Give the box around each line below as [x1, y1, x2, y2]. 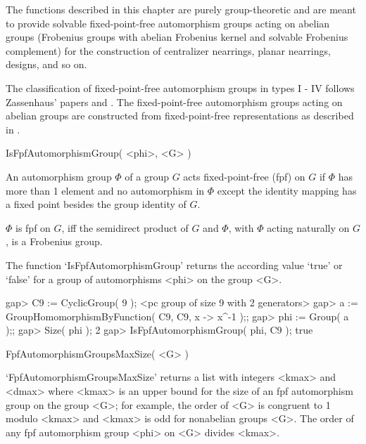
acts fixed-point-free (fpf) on [183, 169, 305, 183]
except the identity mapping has [217, 183, 357, 197]
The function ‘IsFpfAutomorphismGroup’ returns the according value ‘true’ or [6, 257, 343, 272]
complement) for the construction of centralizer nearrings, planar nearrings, [6, 43, 331, 58]
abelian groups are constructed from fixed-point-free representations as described [6, 108, 354, 123]
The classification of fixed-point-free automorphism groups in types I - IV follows [6, 80, 355, 95]
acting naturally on [267, 220, 350, 235]
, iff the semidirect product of [61, 220, 189, 235]
